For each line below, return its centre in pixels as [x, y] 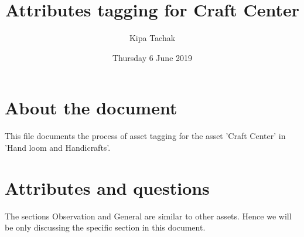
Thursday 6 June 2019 [152, 57]
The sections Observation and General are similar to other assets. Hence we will [148, 216]
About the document [91, 108]
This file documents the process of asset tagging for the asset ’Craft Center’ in [145, 136]
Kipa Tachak [152, 38]
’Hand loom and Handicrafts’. [58, 147]
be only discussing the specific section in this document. [105, 227]
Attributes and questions [107, 187]
